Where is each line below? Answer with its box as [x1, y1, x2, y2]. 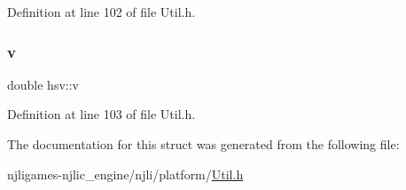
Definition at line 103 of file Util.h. [7, 105, 196, 123]
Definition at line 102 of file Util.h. [7, 3, 196, 20]
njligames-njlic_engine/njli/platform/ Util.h [7, 164, 244, 183]
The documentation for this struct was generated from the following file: [7, 135, 400, 153]
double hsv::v [7, 75, 79, 93]
